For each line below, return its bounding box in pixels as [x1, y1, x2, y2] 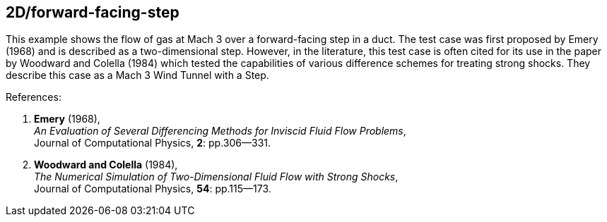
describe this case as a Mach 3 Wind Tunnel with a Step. [6, 69, 269, 82]
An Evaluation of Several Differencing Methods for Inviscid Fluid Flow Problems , [34, 125, 406, 137]
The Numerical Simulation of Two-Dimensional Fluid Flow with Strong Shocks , [34, 171, 399, 183]
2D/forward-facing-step [6, 4, 179, 21]
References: [6, 91, 61, 104]
